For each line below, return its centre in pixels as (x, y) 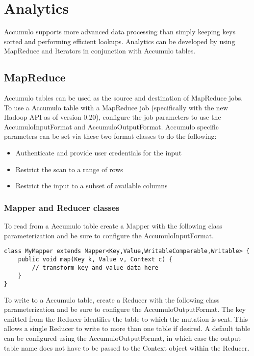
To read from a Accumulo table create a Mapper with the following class (113, 226)
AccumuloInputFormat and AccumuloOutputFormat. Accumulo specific (112, 126)
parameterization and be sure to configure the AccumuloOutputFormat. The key (125, 309)
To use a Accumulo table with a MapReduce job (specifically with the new (116, 107)
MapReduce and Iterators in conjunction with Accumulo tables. (100, 51)
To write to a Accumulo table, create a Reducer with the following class (112, 299)
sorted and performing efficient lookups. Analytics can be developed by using (120, 41)
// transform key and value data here (95, 267)
